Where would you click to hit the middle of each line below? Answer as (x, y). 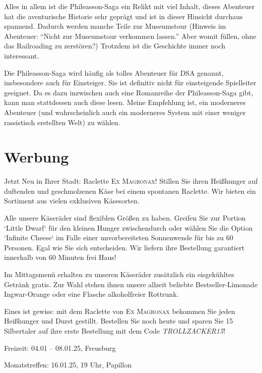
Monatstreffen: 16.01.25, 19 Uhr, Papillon (68, 365)
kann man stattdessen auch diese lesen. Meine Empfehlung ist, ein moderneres (125, 102)
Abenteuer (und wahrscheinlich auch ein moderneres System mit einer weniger (125, 112)
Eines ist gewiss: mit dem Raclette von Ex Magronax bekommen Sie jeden (120, 311)
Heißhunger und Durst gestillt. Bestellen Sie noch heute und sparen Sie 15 (119, 321)
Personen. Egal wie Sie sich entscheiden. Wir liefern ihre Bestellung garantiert (124, 247)
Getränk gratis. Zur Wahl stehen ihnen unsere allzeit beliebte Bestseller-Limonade (131, 284)
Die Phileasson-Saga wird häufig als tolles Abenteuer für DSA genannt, (114, 72)
